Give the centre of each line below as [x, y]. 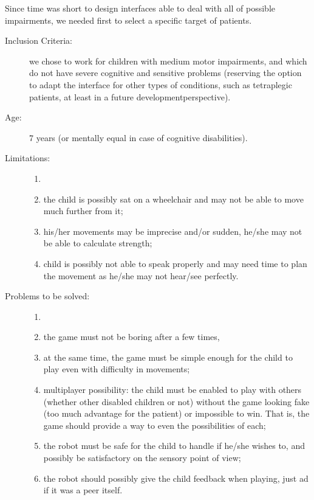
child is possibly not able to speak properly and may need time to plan [175, 263]
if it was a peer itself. [83, 490]
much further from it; [83, 211]
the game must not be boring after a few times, [131, 337]
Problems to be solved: [47, 296]
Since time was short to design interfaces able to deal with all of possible [140, 8]
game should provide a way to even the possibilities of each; [155, 425]
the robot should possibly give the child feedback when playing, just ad [176, 478]
